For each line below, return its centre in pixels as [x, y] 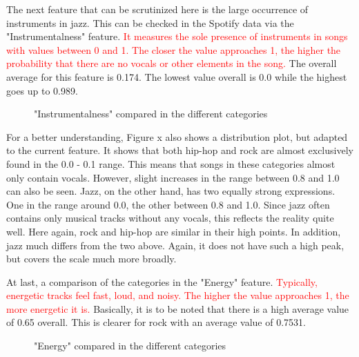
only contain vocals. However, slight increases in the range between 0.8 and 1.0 [173, 177]
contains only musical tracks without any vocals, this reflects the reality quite [170, 218]
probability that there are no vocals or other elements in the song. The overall [172, 63]
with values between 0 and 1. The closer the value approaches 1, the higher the [174, 49]
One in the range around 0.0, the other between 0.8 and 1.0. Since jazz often [168, 204]
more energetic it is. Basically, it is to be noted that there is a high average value [178, 308]
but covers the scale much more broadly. [91, 259]
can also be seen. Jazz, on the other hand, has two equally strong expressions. [171, 191]
